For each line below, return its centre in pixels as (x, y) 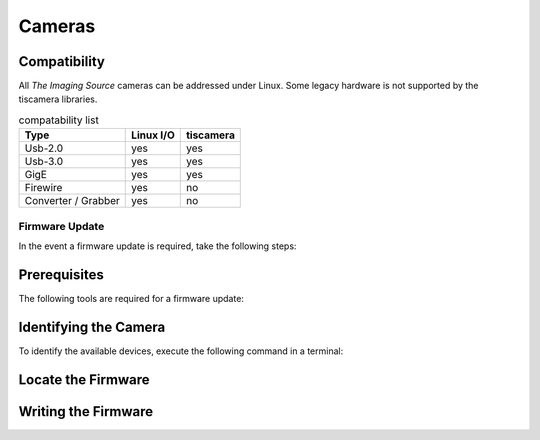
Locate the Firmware (84, 379)
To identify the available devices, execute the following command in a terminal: (181, 351)
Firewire (43, 188)
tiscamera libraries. (58, 99)
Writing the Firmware (86, 411)
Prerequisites (61, 274)
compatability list (58, 120)
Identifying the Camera (92, 326)
